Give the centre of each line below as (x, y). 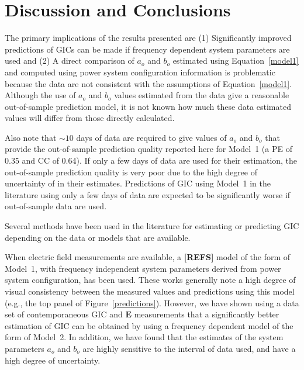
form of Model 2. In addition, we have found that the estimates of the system (144, 337)
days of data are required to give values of (151, 137)
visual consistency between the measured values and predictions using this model (150, 291)
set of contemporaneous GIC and (64, 314)
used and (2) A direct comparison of (70, 60)
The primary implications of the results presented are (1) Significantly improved (148, 38)
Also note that (31, 137)
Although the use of (40, 95)
